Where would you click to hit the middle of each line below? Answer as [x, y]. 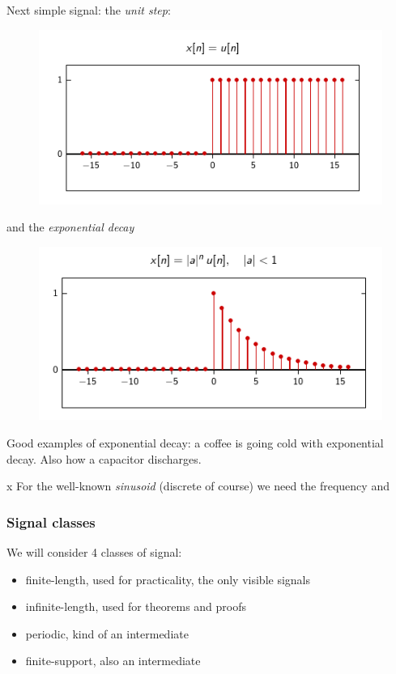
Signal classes [51, 521]
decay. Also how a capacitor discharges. [104, 458]
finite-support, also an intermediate [113, 661]
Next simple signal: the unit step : [89, 10]
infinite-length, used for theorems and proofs [136, 606]
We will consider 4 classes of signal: [94, 552]
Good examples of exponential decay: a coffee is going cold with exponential [195, 443]
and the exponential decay [70, 227]
